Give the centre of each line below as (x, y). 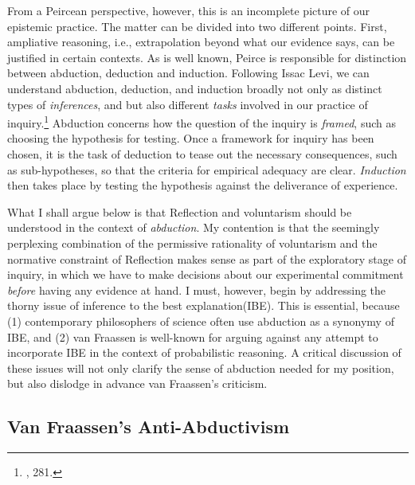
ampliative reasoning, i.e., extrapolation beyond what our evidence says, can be (201, 42)
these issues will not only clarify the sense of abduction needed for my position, (201, 368)
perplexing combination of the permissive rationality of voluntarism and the (192, 242)
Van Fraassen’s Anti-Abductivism (149, 426)
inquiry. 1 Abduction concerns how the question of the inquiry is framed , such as (202, 121)
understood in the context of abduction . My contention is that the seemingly (194, 227)
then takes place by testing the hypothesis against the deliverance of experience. (203, 185)
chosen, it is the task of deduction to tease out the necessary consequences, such (202, 154)
